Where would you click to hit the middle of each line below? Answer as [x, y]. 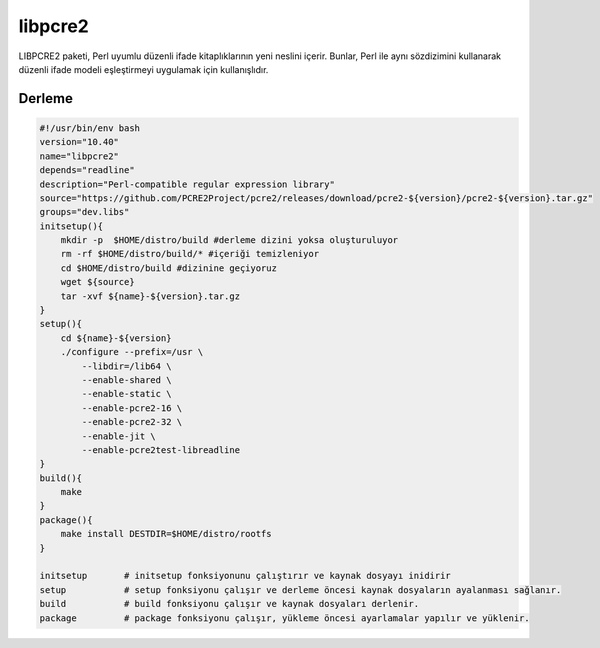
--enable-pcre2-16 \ [132, 408]
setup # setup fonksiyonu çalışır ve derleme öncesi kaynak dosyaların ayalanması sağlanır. [300, 589]
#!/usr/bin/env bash [89, 128]
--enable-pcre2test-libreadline [160, 449]
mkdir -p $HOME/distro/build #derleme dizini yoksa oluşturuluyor [229, 240]
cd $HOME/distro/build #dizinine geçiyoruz [168, 268]
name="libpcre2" [79, 156]
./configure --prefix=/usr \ [132, 352]
